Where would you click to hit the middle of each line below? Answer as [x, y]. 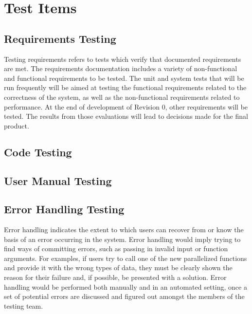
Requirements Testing [60, 38]
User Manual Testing [58, 180]
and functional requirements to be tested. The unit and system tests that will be [124, 78]
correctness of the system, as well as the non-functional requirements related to [122, 97]
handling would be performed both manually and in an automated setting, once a [126, 286]
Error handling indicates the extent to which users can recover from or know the [124, 230]
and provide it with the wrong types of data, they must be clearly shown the [118, 268]
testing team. [24, 305]
